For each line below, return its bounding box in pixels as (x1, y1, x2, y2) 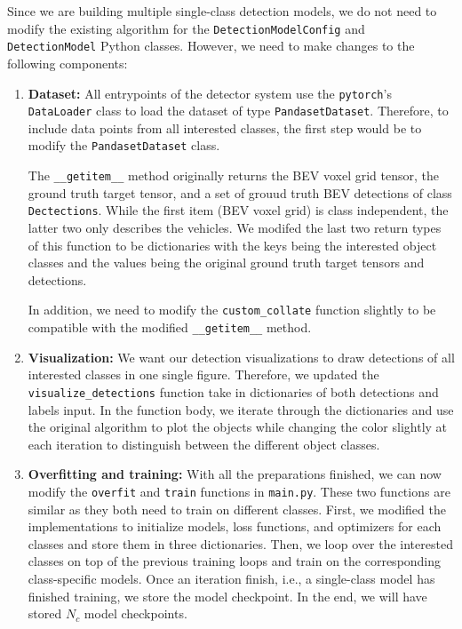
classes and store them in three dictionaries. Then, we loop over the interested (28, 534, 453, 553)
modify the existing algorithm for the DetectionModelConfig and (7, 19, 365, 37)
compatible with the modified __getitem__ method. (28, 318, 312, 336)
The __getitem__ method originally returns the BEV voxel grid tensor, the (28, 166, 439, 185)
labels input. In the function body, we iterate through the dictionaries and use (28, 400, 454, 418)
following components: (7, 53, 128, 72)
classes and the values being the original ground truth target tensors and (28, 253, 425, 272)
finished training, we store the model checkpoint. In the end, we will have (28, 586, 427, 605)
